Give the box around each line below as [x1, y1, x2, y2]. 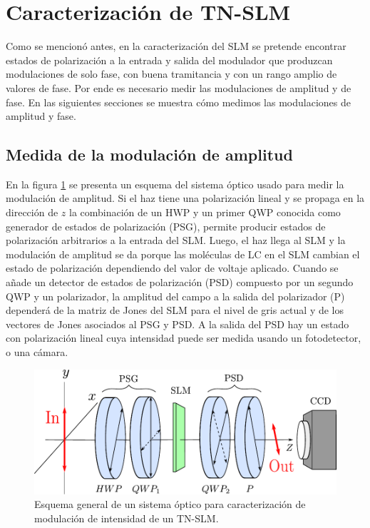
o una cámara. [6, 345, 68, 360]
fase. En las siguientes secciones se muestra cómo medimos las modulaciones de [6, 94, 351, 109]
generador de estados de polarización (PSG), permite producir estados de [6, 218, 326, 233]
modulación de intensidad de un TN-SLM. [34, 510, 219, 525]
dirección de [6, 205, 58, 220]
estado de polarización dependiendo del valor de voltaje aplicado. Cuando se [6, 260, 339, 275]
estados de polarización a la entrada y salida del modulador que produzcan [6, 52, 333, 67]
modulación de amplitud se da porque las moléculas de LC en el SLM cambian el [6, 246, 360, 261]
